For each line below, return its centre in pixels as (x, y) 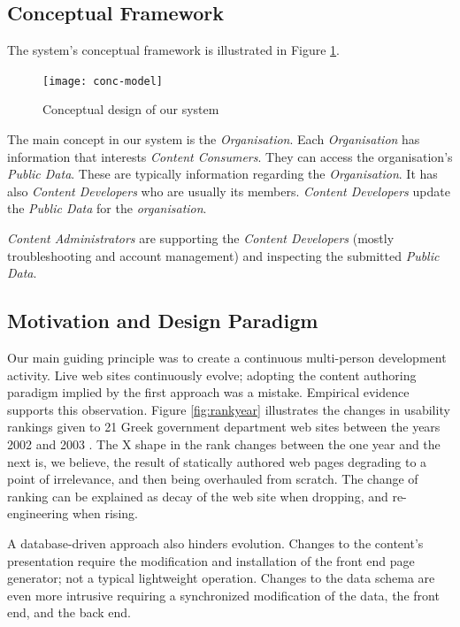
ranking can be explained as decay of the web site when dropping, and (198, 496)
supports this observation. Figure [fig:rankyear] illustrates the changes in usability (229, 409)
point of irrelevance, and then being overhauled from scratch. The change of (213, 479)
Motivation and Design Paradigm (163, 321)
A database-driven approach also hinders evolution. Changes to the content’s (215, 543)
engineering (38, 513)
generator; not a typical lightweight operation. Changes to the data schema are (221, 578)
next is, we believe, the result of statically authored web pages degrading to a (217, 461)
